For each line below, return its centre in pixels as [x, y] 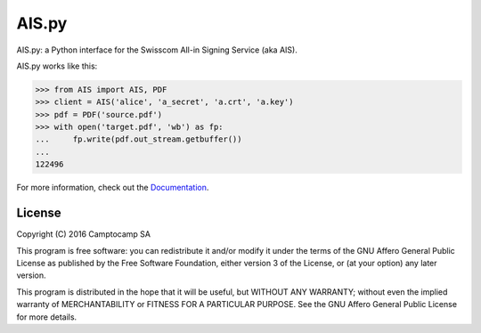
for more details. [47, 317]
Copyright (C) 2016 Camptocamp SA [84, 234]
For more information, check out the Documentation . [113, 188]
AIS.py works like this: [57, 66]
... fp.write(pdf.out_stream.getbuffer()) [139, 139]
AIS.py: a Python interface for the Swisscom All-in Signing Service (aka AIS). [157, 50]
